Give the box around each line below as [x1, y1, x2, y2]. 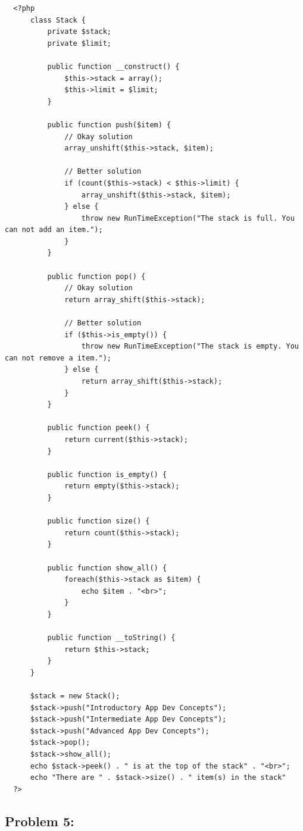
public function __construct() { [47, 62, 180, 71]
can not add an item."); [5, 225, 103, 234]
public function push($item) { [47, 120, 171, 129]
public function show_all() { [47, 563, 167, 572]
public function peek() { [47, 424, 150, 432]
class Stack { [30, 15, 86, 24]
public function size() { [47, 517, 150, 526]
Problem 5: [5, 811, 74, 830]
